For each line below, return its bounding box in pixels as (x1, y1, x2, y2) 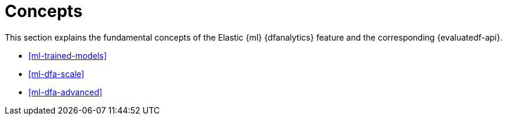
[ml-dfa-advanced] (28, 86, 103, 97)
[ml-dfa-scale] (28, 68, 84, 79)
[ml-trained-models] (28, 50, 107, 61)
